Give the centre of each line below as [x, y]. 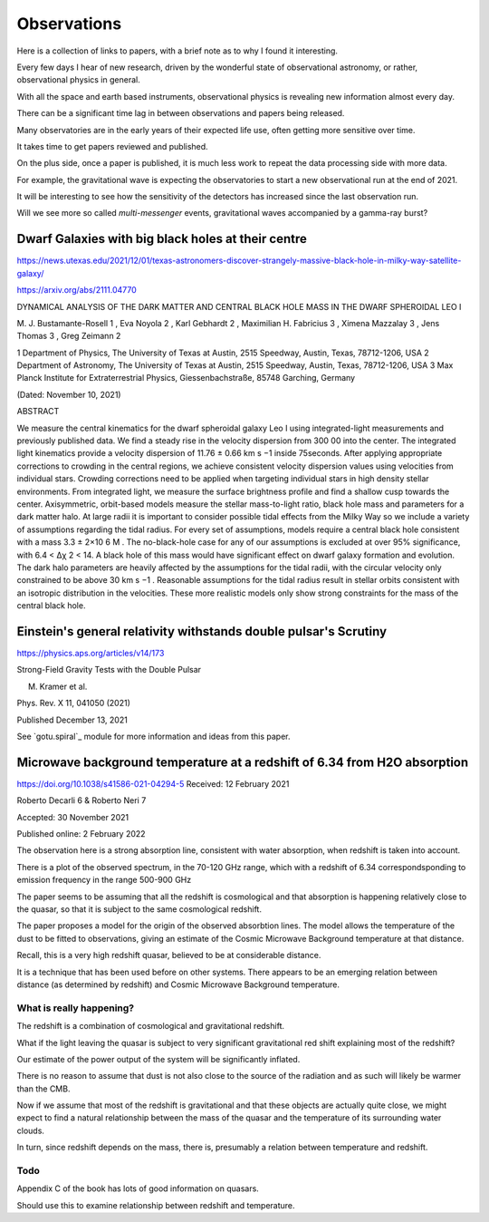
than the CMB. [43, 1089]
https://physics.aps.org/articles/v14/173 [91, 654]
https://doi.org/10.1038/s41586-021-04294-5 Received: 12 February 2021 [153, 783]
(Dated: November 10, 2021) [69, 394]
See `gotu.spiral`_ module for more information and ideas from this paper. [153, 736]
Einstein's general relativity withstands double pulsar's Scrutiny [202, 631]
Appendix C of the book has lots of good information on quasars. [138, 1188]
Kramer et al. [63, 686]
